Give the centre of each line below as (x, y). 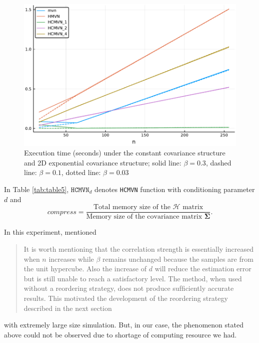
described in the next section (68, 308)
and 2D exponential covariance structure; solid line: (103, 162)
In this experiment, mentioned (50, 232)
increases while (71, 259)
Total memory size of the (132, 207)
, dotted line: (81, 172)
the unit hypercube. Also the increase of (85, 269)
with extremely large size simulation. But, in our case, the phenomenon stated (124, 325)
